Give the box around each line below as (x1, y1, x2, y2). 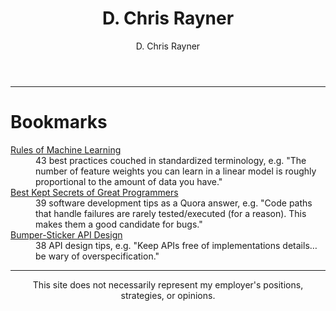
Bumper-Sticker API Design (10, 228, 123, 241)
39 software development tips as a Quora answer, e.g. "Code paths (35, 197, 313, 209)
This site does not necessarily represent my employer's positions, (32, 278, 304, 291)
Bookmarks (10, 111, 108, 134)
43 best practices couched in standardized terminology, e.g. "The (35, 154, 307, 166)
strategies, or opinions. (120, 289, 216, 301)
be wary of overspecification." (35, 250, 160, 262)
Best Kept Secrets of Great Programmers (10, 186, 179, 198)
